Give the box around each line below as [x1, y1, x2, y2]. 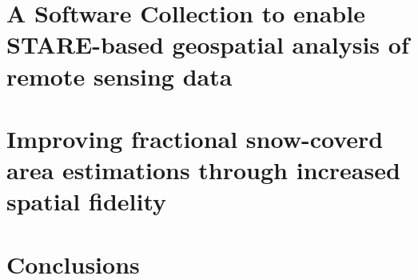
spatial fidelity [6, 185, 167, 218]
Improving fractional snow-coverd [6, 122, 384, 154]
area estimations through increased [6, 154, 400, 186]
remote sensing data [6, 59, 233, 92]
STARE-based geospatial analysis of [6, 28, 409, 61]
